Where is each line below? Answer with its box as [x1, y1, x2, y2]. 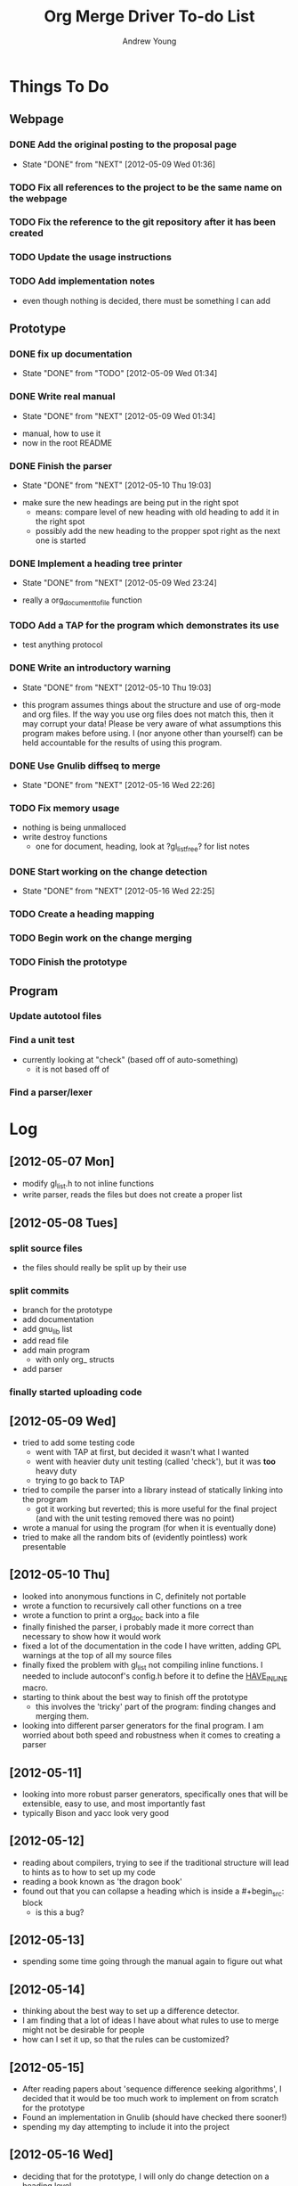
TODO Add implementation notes [9, 275, 156, 287]
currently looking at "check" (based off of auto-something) [21, 1054, 238, 1064]
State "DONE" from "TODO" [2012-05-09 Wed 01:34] [21, 368, 218, 379]
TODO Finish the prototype [9, 956, 127, 968]
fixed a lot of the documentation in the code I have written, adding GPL [21, 1640, 282, 1651]
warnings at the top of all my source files [21, 1649, 172, 1660]
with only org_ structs [35, 1354, 115, 1365]
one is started [35, 535, 86, 546]
